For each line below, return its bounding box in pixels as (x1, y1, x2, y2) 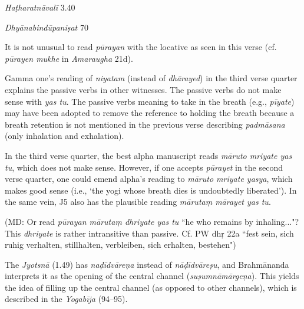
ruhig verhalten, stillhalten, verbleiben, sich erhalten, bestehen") (5, 238, 236, 251)
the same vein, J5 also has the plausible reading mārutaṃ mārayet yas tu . (5, 195, 271, 208)
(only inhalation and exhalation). (5, 129, 124, 142)
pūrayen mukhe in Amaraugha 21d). (5, 52, 133, 64)
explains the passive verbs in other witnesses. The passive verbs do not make (5, 83, 282, 95)
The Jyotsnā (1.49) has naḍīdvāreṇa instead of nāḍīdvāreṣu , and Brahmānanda (5, 258, 289, 270)
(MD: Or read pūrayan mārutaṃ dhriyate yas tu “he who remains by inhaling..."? (5, 215, 299, 227)
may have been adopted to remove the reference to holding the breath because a (5, 107, 295, 119)
